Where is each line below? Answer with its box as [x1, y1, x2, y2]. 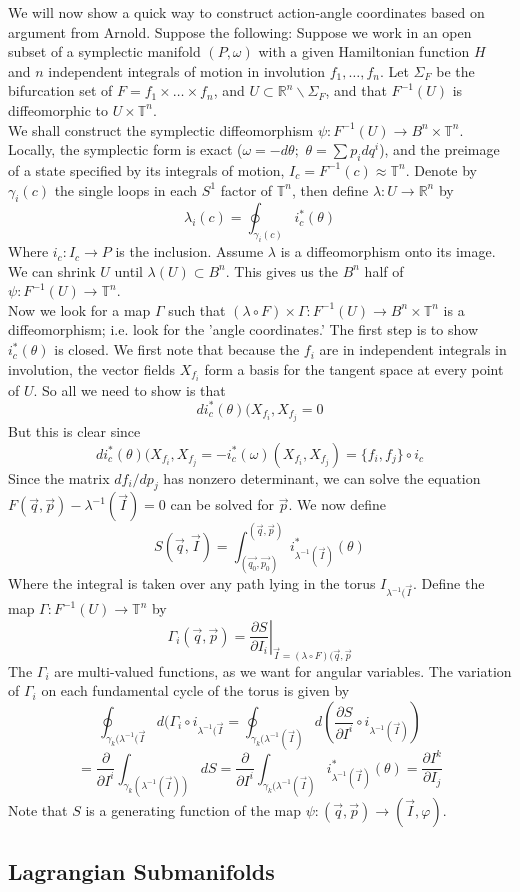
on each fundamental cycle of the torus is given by [41, 680, 350, 701]
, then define [292, 179, 369, 200]
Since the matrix [8, 467, 110, 488]
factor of [220, 179, 273, 200]
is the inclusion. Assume [115, 241, 264, 262]
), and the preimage [379, 139, 500, 160]
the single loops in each [54, 179, 198, 200]
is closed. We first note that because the [54, 339, 300, 360]
